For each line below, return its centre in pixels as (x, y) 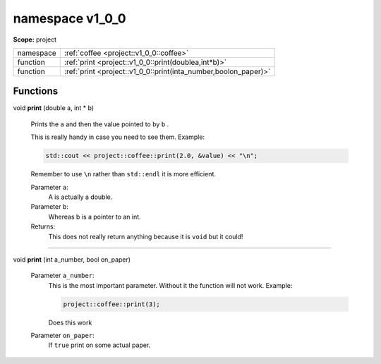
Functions (36, 91)
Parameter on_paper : (62, 336)
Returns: (43, 226)
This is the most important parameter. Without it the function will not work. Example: (170, 285)
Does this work (70, 322)
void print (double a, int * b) (54, 108)
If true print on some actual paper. (99, 345)
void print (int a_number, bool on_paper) (72, 259)
